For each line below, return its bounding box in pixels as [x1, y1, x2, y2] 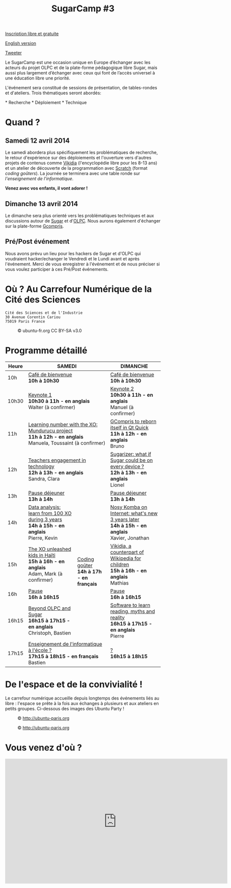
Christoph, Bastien [28, 629, 71, 636]
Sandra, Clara [28, 475, 60, 482]
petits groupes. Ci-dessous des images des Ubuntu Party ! [5, 705, 124, 711]
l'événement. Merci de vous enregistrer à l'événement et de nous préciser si [5, 261, 160, 267]
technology [28, 463, 55, 470]
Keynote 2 [110, 385, 134, 392]
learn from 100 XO [28, 510, 72, 517]
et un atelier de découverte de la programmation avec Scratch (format [5, 165, 148, 171]
